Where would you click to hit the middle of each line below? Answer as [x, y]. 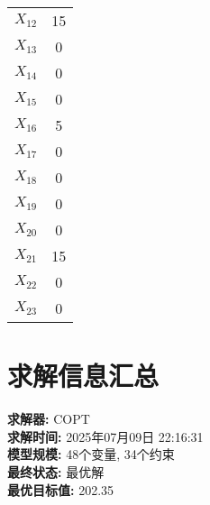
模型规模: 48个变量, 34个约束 [91, 454]
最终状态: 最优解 [56, 471]
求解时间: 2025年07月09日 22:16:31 [105, 436]
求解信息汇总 [83, 376]
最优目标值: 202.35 [61, 489]
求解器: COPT [49, 419]
